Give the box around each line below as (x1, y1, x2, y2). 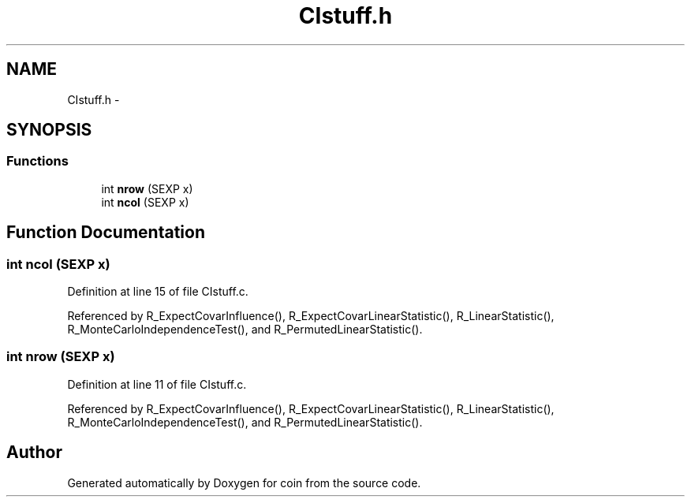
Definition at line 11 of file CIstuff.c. (67, 377, 247, 391)
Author (6, 442, 62, 463)
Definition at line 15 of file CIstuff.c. (67, 285, 248, 299)
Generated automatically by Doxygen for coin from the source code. (67, 475, 421, 490)
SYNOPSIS (6, 120, 92, 140)
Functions (6, 153, 69, 170)
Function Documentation (6, 222, 205, 243)
